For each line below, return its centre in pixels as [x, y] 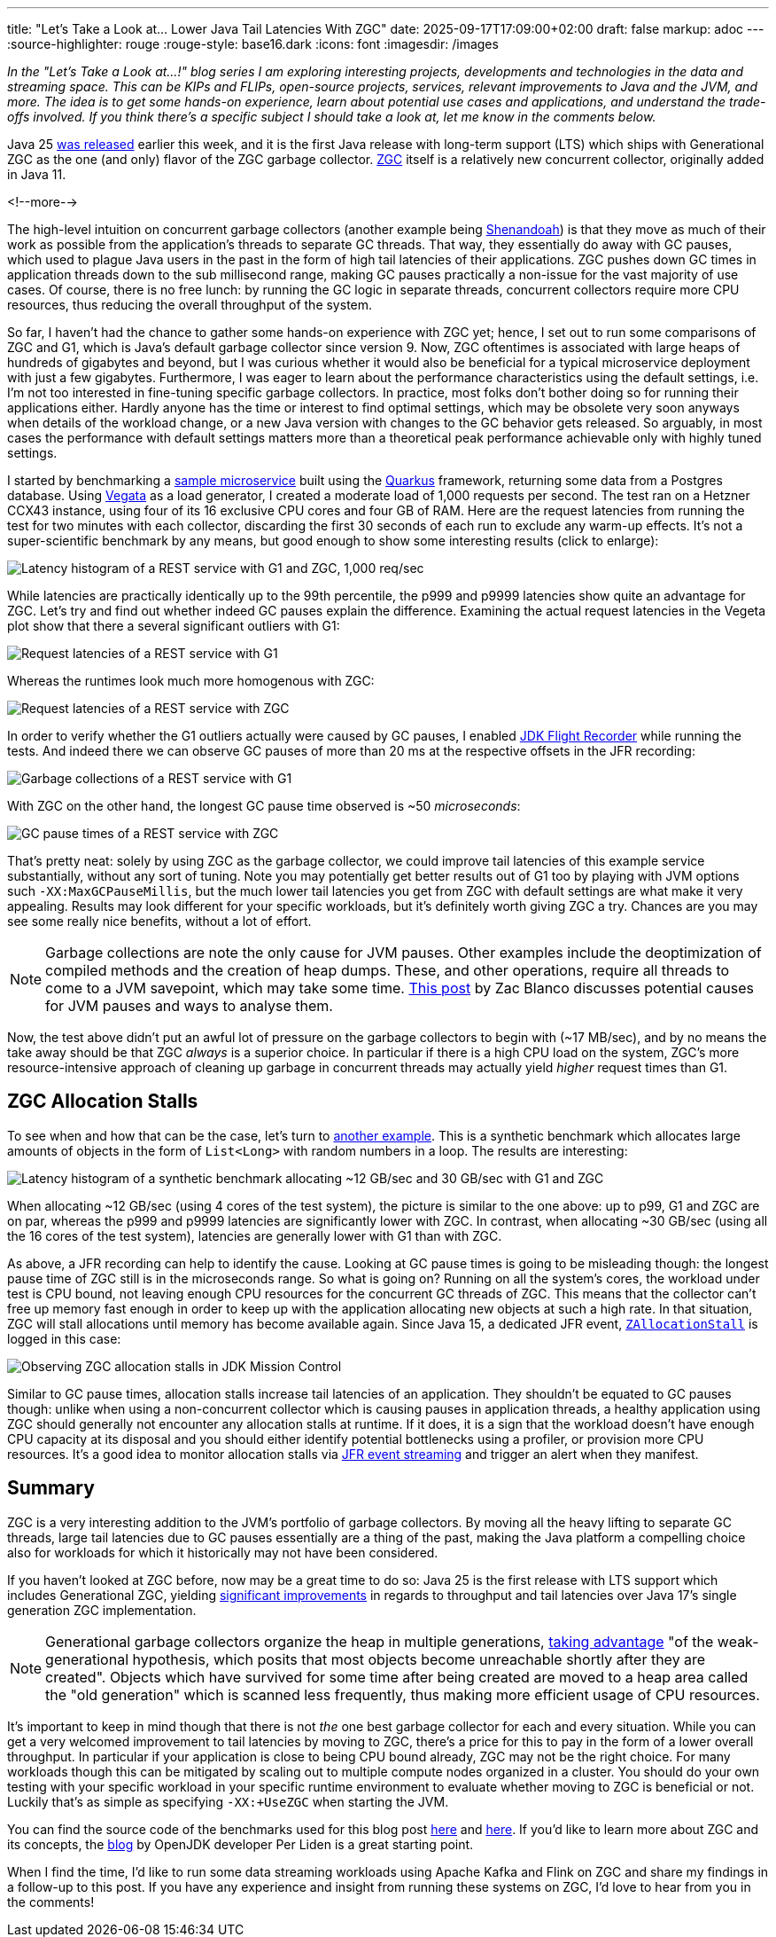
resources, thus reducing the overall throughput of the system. [190, 305]
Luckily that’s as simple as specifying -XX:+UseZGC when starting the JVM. [228, 1801]
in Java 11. [37, 174]
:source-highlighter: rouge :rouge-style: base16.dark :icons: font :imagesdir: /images [253, 44]
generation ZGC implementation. [102, 1610]
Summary [51, 1488]
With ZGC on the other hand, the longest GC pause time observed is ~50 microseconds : [264, 806]
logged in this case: [64, 1338]
